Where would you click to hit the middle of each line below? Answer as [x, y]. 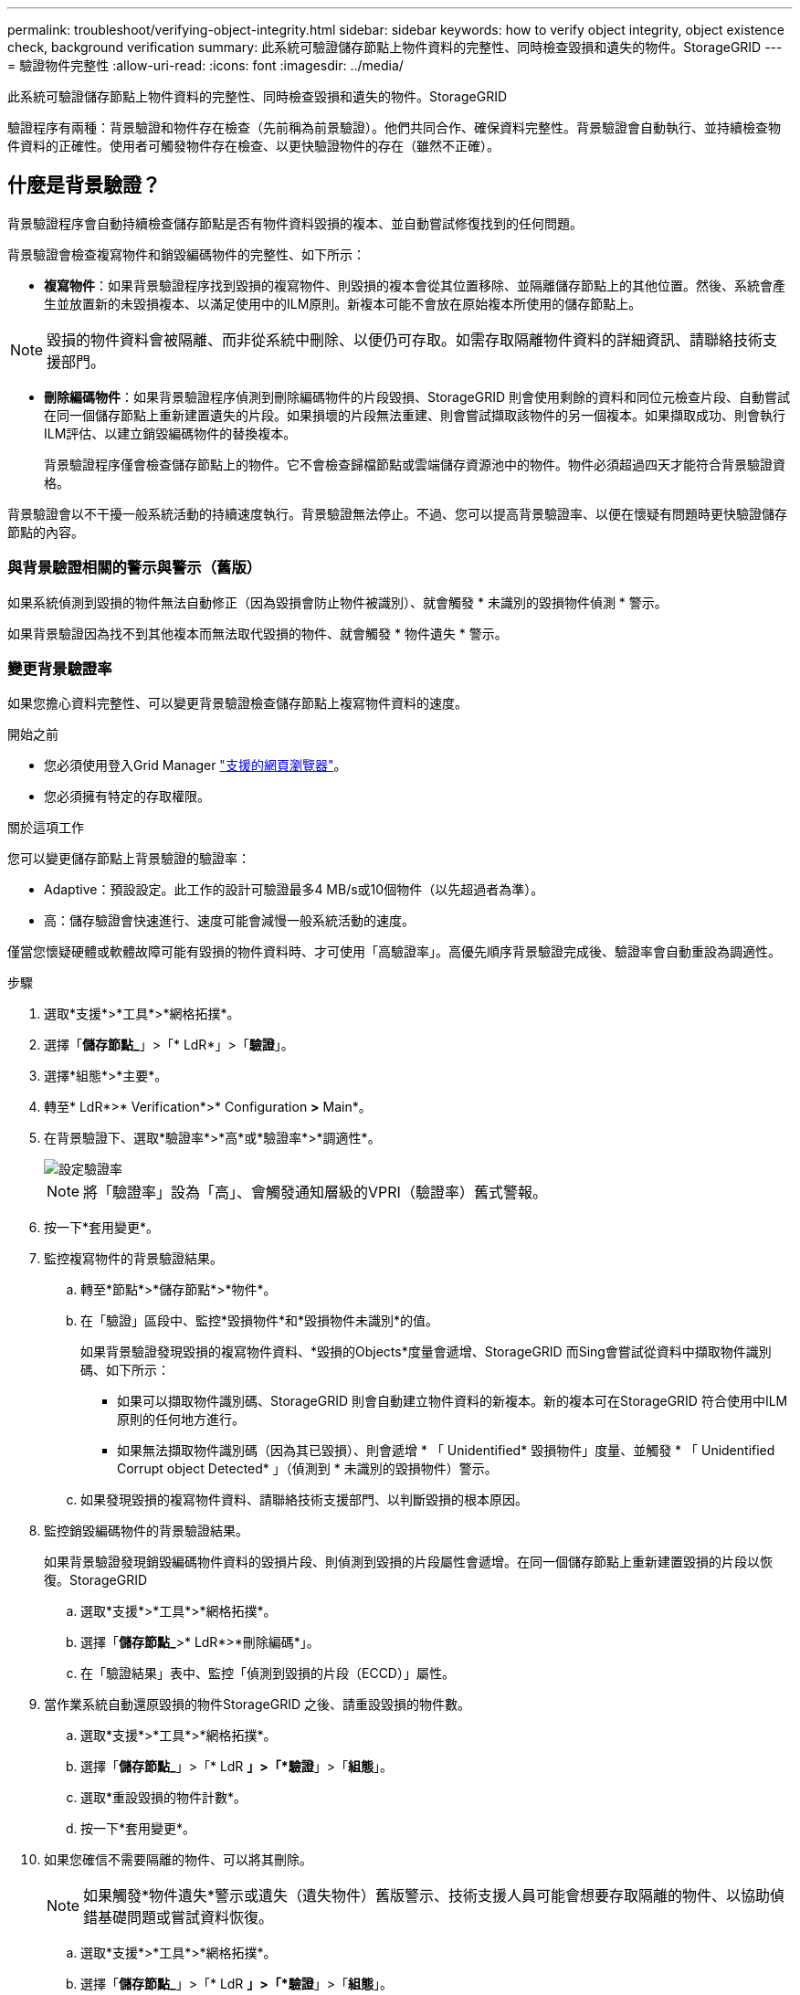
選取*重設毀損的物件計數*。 [164, 1798]
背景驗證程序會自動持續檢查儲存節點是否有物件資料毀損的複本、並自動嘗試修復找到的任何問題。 [295, 223]
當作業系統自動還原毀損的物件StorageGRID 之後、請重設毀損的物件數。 [257, 1705]
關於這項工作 [46, 828]
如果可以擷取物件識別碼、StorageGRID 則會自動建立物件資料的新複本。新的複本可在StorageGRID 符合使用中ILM [453, 1401]
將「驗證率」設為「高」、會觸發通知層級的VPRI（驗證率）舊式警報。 [315, 1193]
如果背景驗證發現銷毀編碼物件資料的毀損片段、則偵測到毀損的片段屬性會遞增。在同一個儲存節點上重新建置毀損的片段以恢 [408, 1562]
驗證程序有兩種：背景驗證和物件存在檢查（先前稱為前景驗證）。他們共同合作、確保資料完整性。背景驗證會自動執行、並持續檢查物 [394, 127]
